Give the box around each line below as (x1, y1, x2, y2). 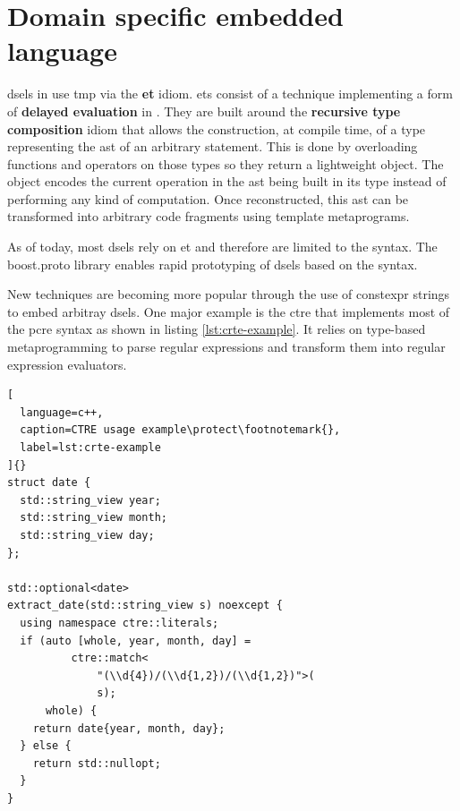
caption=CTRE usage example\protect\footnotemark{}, (20, 423, 341, 437)
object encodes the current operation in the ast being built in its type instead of (7, 172, 447, 191)
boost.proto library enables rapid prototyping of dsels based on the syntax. (7, 254, 418, 273)
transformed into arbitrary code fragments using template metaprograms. (7, 207, 410, 226)
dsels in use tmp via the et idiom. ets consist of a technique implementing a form (7, 84, 453, 103)
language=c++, (20, 405, 104, 419)
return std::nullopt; (32, 756, 161, 770)
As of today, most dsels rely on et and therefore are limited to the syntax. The (7, 237, 438, 256)
